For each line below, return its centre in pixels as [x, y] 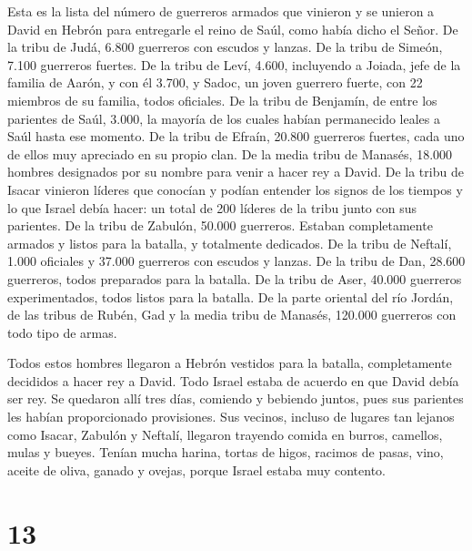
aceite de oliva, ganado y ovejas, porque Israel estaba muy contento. [196, 469]
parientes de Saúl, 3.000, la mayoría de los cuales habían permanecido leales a [224, 118]
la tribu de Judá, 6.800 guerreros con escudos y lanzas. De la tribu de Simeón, [225, 47]
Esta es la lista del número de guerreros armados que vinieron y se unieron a [221, 11]
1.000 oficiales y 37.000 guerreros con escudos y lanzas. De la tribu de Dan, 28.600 [236, 261]
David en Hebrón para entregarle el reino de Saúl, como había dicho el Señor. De [233, 29]
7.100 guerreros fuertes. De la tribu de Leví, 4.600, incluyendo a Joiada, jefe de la [234, 64]
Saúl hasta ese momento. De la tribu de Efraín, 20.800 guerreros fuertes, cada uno [236, 136]
